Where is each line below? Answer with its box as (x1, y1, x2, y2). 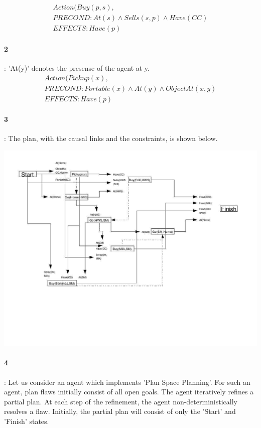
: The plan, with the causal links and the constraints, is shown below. (4, 133, 218, 144)
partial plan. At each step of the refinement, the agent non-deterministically (4, 396, 237, 406)
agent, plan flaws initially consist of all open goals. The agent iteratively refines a (4, 386, 254, 397)
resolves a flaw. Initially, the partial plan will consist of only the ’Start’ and (4, 406, 236, 416)
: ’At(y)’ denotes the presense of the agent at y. (4, 62, 150, 73)
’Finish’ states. (4, 416, 49, 426)
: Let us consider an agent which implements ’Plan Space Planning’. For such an (4, 376, 250, 387)
